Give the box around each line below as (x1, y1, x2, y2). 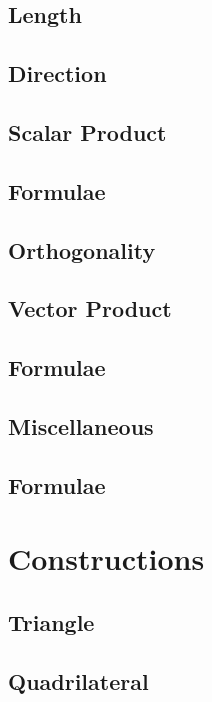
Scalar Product (8, 116, 167, 147)
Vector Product (8, 293, 172, 324)
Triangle (8, 606, 95, 637)
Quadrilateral (8, 665, 149, 696)
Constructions (8, 538, 205, 579)
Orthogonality (8, 234, 156, 265)
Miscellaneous (8, 410, 154, 441)
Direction (8, 58, 107, 89)
